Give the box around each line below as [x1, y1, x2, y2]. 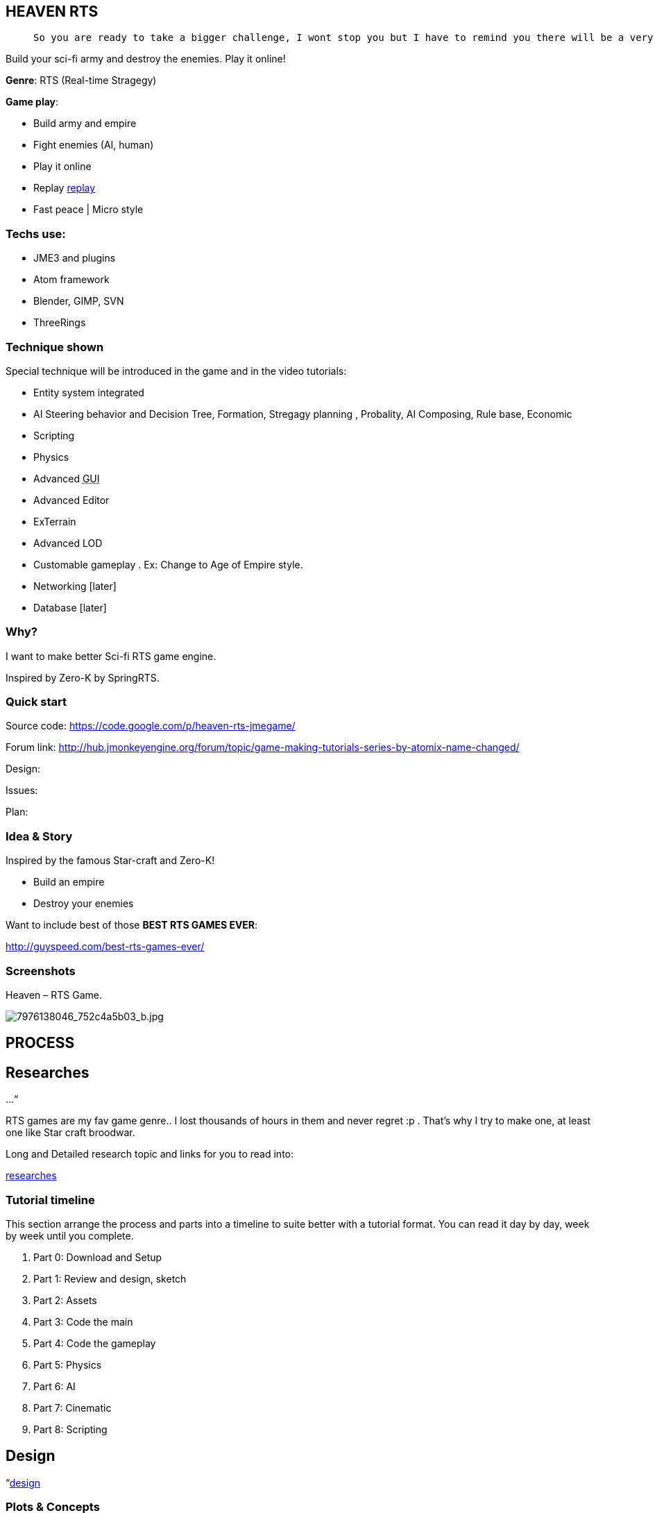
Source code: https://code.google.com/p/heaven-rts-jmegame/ [6, 720, 296, 732]
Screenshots [6, 963, 76, 978]
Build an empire [33, 876, 105, 888]
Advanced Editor [33, 493, 110, 506]
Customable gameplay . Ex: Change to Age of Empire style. [33, 558, 303, 570]
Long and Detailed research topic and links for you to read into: [6, 1148, 294, 1160]
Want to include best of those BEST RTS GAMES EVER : [6, 919, 258, 931]
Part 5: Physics [33, 1358, 102, 1371]
